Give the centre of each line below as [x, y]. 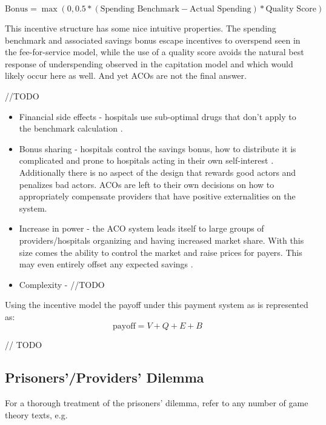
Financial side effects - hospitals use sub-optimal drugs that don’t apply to [158, 116]
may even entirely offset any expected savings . [106, 264]
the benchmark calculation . [71, 128]
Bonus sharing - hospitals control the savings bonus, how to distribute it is [158, 148]
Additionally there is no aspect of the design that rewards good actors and [158, 172]
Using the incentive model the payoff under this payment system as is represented [157, 305]
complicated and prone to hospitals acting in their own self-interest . [146, 160]
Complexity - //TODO [62, 284]
